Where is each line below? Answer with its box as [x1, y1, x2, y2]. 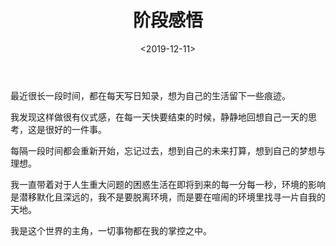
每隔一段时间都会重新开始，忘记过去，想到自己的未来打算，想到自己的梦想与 [10, 144, 326, 156]
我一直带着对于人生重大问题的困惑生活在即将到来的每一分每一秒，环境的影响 [10, 178, 326, 190]
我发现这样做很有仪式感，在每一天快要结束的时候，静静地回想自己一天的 [10, 111, 308, 123]
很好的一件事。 [44, 123, 107, 135]
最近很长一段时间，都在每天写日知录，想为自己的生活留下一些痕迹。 [10, 89, 291, 101]
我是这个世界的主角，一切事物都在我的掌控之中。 [10, 224, 212, 236]
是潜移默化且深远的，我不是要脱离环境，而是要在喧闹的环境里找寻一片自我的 [10, 191, 326, 203]
